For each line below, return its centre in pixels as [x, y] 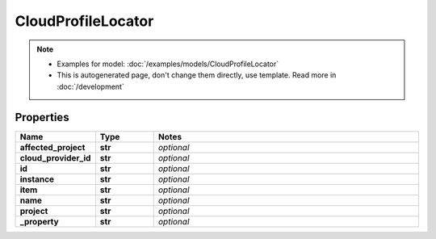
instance [37, 179]
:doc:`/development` [90, 86]
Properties [42, 117]
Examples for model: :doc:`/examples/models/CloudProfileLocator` [168, 64]
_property [40, 221]
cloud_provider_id [55, 157]
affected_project [52, 147]
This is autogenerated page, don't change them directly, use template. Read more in [197, 75]
